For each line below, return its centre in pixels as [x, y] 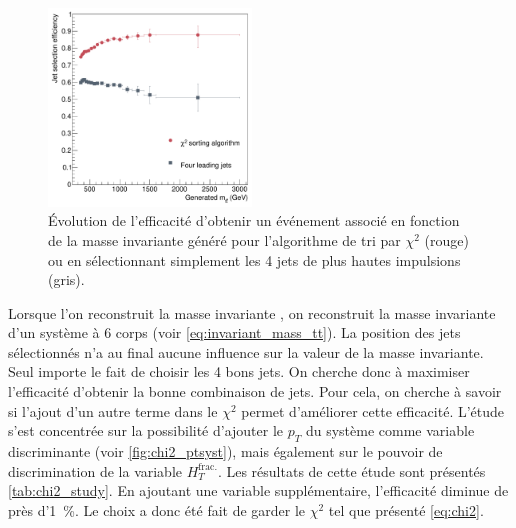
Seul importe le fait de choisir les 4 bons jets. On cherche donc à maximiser [239, 371]
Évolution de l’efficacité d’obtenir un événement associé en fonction [254, 220]
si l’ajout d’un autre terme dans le [113, 410]
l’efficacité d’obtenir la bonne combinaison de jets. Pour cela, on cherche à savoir [255, 391]
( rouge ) [446, 239]
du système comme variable [390, 430]
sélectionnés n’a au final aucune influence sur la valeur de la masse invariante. [246, 351]
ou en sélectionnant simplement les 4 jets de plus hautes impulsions [254, 259]
